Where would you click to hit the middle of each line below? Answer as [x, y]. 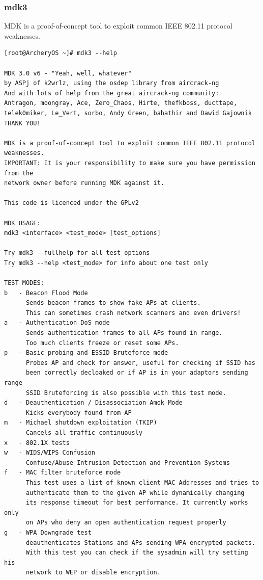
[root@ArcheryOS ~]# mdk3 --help [61, 53]
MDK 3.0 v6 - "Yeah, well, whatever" [68, 73]
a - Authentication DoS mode [57, 323]
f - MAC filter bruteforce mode [63, 473]
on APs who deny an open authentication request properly [126, 523]
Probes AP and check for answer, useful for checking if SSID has [140, 363]
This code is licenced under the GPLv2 [71, 203]
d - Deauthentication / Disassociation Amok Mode [93, 403]
